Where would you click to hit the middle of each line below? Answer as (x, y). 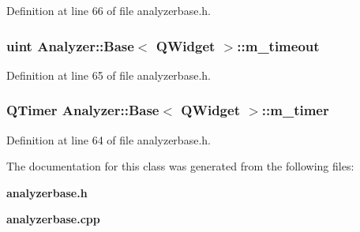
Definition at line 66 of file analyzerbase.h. (109, 10)
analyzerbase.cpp (53, 219)
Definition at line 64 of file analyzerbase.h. (109, 139)
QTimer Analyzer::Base (83, 110)
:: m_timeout (278, 45)
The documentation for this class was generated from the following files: (180, 166)
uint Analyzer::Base (70, 45)
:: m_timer (295, 110)
